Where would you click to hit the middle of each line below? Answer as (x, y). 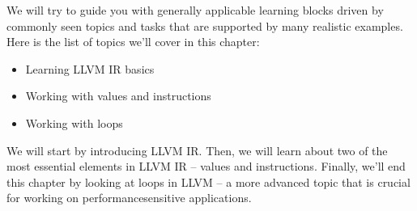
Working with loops (74, 122)
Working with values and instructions (118, 96)
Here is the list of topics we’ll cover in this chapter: (133, 42)
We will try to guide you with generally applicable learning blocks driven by (195, 10)
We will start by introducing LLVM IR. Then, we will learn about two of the (197, 150)
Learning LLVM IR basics (90, 68)
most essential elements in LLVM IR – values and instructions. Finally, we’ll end (206, 166)
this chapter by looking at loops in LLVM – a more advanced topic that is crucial (208, 181)
